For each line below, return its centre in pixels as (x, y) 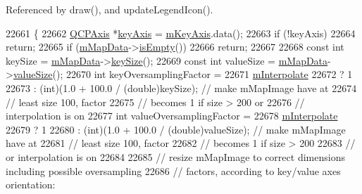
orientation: (31, 185)
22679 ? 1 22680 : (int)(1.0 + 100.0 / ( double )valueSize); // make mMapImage (176, 129)
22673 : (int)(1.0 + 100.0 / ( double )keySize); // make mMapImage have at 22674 (181, 88)
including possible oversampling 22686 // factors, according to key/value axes (173, 170)
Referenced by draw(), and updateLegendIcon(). (110, 9)
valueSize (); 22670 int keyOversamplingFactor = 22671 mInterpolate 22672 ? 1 (183, 74)
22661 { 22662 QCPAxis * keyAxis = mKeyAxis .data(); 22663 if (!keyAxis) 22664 (181, 33)
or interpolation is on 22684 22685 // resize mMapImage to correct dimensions (175, 156)
